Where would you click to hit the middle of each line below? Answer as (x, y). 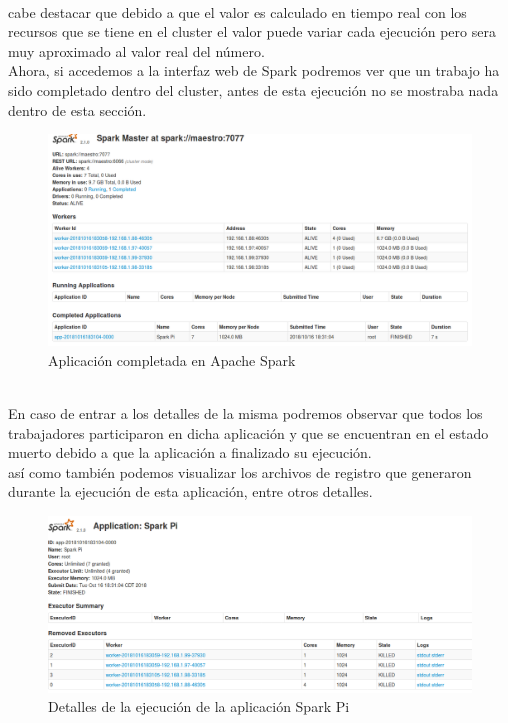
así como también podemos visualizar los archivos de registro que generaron (240, 471)
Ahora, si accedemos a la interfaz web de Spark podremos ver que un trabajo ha (254, 70)
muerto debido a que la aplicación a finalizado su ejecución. (190, 452)
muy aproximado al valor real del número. (136, 50)
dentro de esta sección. (77, 109)
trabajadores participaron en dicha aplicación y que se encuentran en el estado (248, 432)
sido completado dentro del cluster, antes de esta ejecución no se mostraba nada (253, 89)
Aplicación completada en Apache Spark (172, 359)
